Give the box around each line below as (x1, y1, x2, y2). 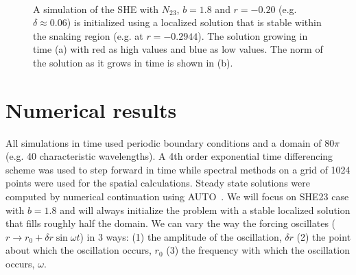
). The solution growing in (198, 28, 308, 43)
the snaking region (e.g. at (33, 28, 143, 43)
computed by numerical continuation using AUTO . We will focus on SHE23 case (5, 189, 349, 204)
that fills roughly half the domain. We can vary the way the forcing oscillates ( (5, 216, 336, 230)
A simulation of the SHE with (33, 1, 159, 16)
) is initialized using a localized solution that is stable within (67, 15, 322, 29)
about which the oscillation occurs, (5, 243, 152, 257)
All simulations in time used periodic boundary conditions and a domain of (5, 135, 322, 150)
